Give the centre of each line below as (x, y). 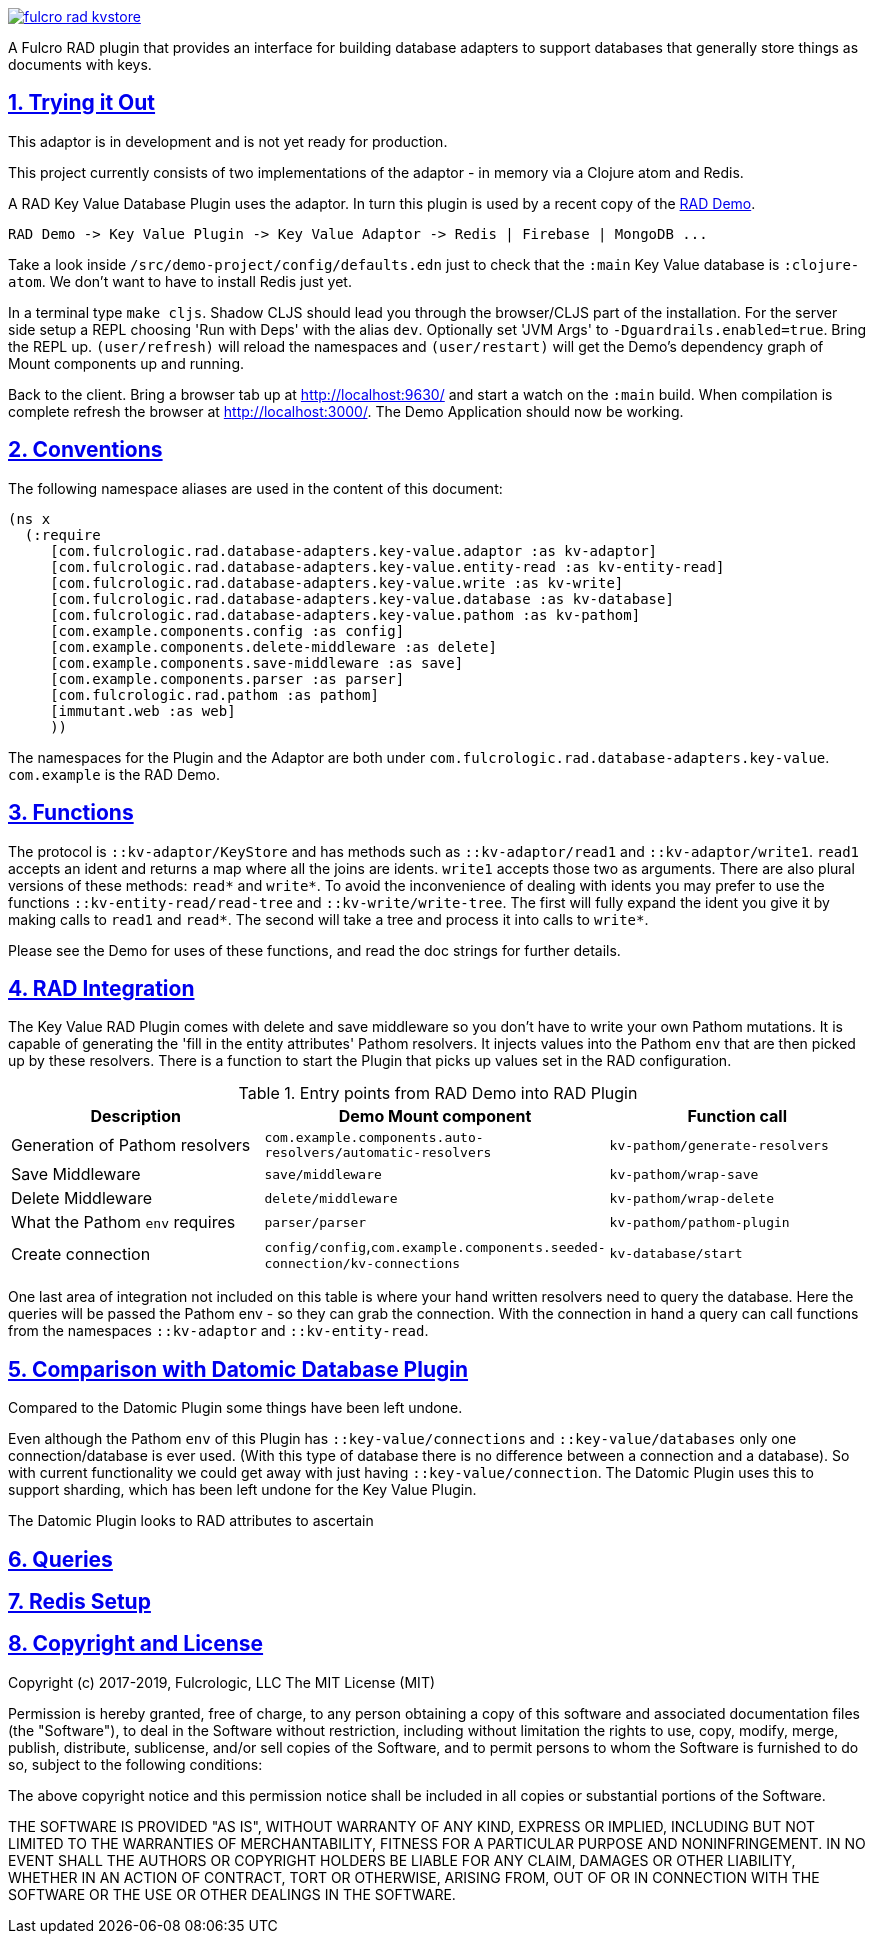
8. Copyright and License (136, 1644)
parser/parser (315, 1222)
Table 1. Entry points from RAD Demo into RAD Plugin (438, 1093)
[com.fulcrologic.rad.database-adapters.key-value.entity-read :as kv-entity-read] (387, 566)
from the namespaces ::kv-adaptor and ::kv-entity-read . (218, 1331)
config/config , (317, 1246)
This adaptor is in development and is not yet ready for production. (228, 141)
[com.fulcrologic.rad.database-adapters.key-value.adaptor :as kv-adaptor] (354, 550)
